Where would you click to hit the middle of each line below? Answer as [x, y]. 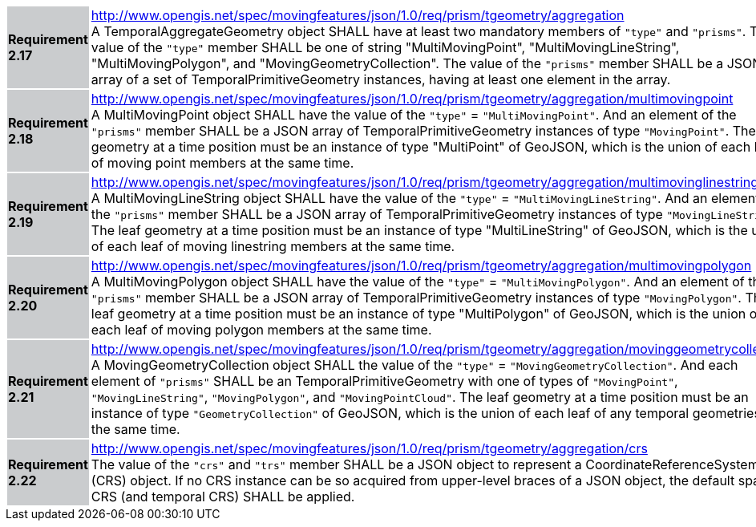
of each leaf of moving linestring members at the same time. [273, 246]
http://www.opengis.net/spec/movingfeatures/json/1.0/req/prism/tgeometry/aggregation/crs [369, 448]
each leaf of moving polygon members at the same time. [261, 330]
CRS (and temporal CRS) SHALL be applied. [223, 497]
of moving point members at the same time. [222, 163]
